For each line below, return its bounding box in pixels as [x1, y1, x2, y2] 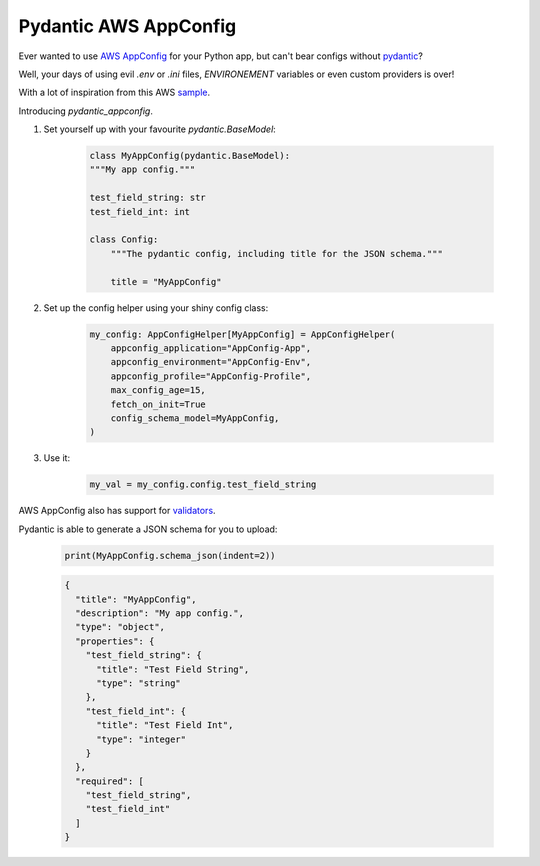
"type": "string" [96, 677, 182, 689]
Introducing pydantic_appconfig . [18, 105, 154, 117]
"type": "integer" [96, 733, 187, 745]
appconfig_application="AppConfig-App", [110, 342, 312, 354]
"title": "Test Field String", [96, 663, 250, 675]
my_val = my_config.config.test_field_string [89, 479, 317, 490]
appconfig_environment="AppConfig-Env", [110, 356, 312, 368]
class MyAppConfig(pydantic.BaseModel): [89, 150, 290, 162]
